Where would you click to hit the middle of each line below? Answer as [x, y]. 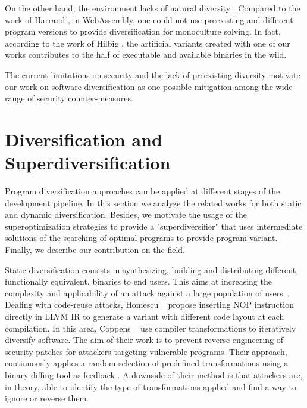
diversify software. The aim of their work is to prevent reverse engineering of [144, 340]
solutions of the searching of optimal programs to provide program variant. [141, 238]
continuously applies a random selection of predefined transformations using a [147, 363]
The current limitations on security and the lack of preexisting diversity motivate [153, 74]
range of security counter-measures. [69, 98]
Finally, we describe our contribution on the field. [95, 250]
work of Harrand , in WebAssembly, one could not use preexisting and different [149, 19]
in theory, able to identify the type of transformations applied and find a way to [151, 386]
